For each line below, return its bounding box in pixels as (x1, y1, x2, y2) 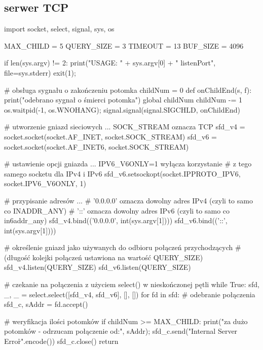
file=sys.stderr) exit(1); (4, 67, 76, 78)
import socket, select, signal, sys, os (4, 23, 115, 34)
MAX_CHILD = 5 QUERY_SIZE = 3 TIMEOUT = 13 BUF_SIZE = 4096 (4, 40, 244, 51)
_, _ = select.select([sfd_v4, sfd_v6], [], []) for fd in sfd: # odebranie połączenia (4, 289, 255, 299)
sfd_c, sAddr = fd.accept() (4, 299, 88, 309)
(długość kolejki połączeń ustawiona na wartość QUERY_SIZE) (4, 252, 203, 262)
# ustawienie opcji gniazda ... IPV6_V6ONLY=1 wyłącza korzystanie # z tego (4, 158, 252, 169)
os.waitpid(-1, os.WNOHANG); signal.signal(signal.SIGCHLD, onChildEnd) (4, 104, 240, 115)
